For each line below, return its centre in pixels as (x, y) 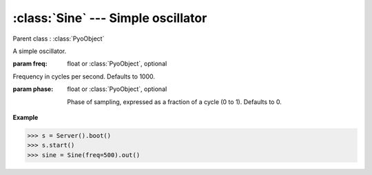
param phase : (33, 89)
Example (25, 117)
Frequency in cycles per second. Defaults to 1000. (84, 76)
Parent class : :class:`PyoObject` (59, 39)
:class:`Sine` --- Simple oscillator (110, 18)
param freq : (30, 64)
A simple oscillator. (40, 51)
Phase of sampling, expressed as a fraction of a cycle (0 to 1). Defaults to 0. (174, 102)
